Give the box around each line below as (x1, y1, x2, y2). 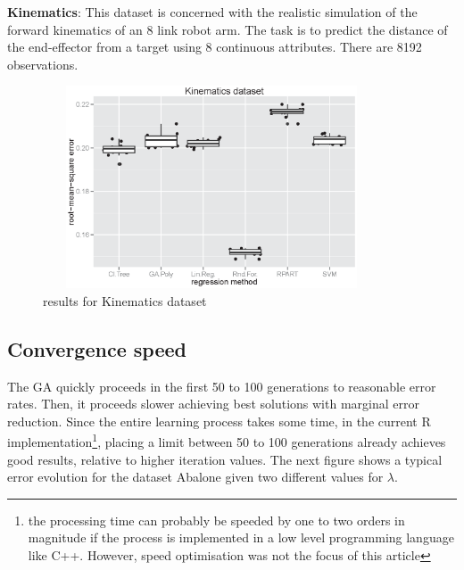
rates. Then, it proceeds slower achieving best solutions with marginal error (7, 394, 419, 413)
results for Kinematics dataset (43, 291, 207, 310)
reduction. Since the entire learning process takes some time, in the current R (7, 411, 431, 430)
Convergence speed (7, 335, 186, 362)
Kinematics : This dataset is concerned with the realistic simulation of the (7, 3, 418, 21)
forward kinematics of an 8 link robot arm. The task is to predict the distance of (7, 20, 448, 38)
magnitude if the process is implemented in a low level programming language (28, 528, 454, 547)
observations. (7, 54, 79, 73)
